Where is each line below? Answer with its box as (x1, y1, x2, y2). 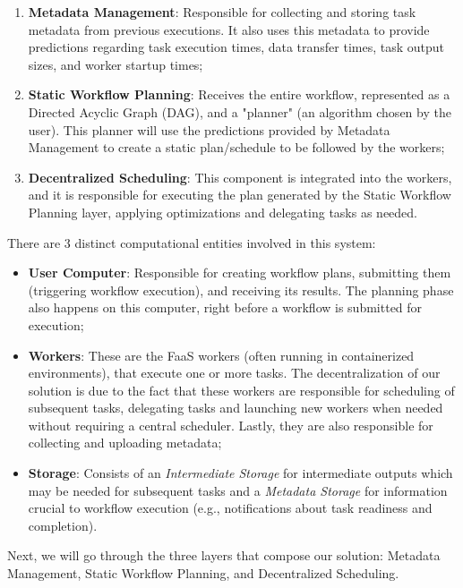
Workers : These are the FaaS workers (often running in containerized (28, 345, 415, 364)
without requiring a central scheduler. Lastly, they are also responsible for (28, 415, 433, 434)
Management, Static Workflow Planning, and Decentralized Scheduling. (7, 564, 399, 583)
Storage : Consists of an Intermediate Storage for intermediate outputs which (28, 464, 453, 482)
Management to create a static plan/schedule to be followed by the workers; (28, 138, 445, 157)
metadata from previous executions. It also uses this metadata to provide (28, 20, 430, 38)
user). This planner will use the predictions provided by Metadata (28, 120, 390, 139)
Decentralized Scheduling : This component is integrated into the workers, (28, 167, 452, 186)
